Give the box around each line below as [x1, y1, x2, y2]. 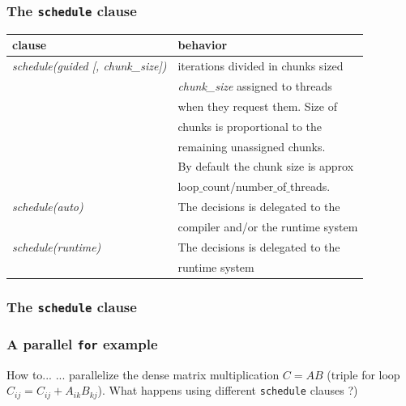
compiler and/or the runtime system [177, 218, 358, 235]
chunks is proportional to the [177, 117, 323, 134]
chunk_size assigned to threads [177, 77, 332, 94]
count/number [203, 178, 274, 195]
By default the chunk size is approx [177, 158, 354, 175]
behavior [177, 36, 228, 53]
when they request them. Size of [177, 97, 337, 114]
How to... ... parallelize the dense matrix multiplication [6, 366, 280, 383]
